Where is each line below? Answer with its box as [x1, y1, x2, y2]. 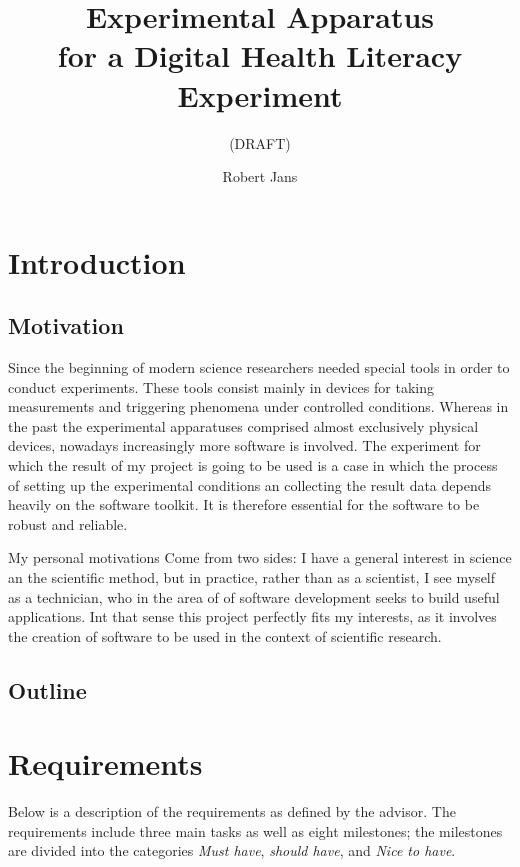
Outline [8, 674, 87, 705]
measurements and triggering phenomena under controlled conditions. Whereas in [8, 396, 509, 417]
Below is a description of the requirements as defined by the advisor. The [8, 801, 456, 822]
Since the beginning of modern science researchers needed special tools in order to [8, 357, 510, 378]
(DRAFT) [229, 132, 291, 153]
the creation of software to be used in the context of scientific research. [8, 625, 442, 646]
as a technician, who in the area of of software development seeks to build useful [8, 586, 500, 607]
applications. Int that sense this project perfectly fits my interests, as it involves [8, 606, 497, 627]
